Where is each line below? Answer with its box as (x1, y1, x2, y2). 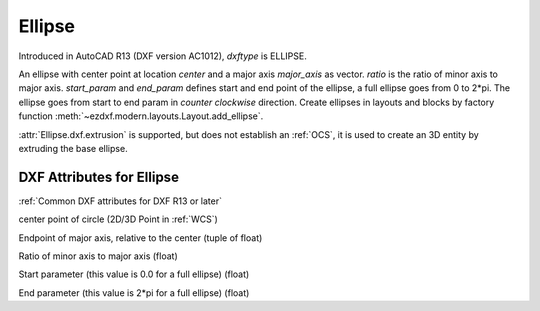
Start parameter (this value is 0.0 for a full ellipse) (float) (18, 268, 250, 280)
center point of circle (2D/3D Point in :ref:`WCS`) (18, 213, 219, 225)
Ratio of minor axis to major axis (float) (18, 250, 179, 262)
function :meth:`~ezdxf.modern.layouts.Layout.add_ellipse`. (18, 110, 264, 122)
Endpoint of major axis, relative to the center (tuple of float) (18, 231, 263, 244)
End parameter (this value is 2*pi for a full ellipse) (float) (18, 286, 250, 299)
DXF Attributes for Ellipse (18, 168, 180, 185)
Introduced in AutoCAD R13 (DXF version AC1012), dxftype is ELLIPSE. (18, 50, 307, 62)
